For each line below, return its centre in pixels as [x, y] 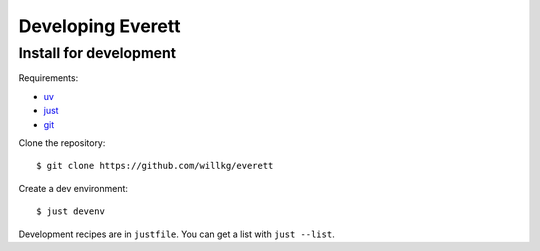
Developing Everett [99, 26]
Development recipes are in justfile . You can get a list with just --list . [176, 234]
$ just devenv [70, 211]
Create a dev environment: [73, 188]
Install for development [97, 53]
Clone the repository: [62, 142]
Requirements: [48, 78]
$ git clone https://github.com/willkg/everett [155, 166]
